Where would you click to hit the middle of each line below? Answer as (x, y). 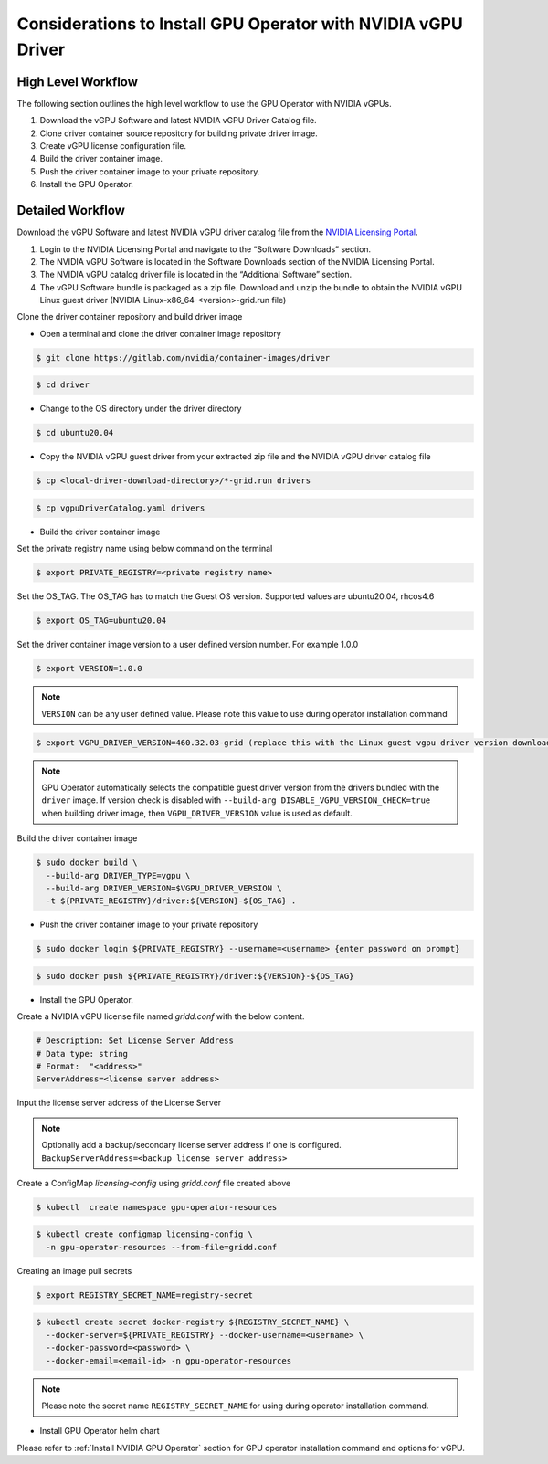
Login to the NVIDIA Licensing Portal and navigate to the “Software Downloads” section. (205, 249)
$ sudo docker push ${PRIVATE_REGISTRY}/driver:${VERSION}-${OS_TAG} (195, 976)
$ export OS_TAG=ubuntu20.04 (101, 621)
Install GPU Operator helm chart (100, 1431)
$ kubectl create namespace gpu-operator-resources (157, 1207)
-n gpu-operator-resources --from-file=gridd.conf (162, 1247)
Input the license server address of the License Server (119, 1103)
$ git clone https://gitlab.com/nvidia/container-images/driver (183, 358)
